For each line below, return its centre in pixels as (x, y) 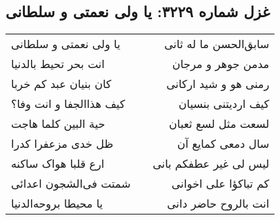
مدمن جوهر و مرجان (221, 64)
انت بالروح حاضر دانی (218, 203)
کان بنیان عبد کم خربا (61, 84)
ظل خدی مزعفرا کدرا (62, 144)
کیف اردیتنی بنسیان (224, 104)
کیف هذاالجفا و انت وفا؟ (68, 104)
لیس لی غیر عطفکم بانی (211, 164)
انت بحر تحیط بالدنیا (58, 64)
